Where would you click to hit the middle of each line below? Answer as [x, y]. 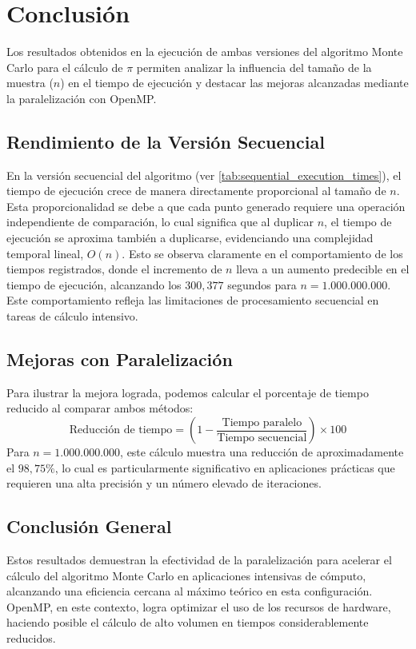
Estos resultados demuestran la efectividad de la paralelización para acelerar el [199, 560]
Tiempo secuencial [262, 438]
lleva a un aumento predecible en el [323, 269]
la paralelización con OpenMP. [82, 98]
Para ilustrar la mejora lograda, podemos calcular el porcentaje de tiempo [188, 392]
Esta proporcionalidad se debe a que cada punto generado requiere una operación [206, 206]
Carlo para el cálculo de [65, 67]
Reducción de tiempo [121, 430]
